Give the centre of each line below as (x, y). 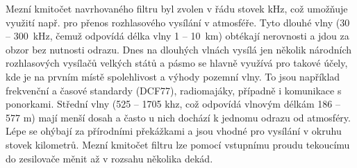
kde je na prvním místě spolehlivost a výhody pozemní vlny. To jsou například (173, 76)
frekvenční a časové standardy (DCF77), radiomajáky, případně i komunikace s (174, 90)
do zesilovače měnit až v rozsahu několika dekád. (109, 158)
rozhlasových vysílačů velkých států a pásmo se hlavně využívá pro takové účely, (177, 63)
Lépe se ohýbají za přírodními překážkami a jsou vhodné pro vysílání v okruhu (174, 131)
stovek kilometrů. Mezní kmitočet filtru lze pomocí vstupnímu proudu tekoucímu (178, 144)
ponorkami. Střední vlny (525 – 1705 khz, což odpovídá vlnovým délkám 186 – (173, 104)
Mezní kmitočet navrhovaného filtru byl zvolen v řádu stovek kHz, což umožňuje (177, 8)
